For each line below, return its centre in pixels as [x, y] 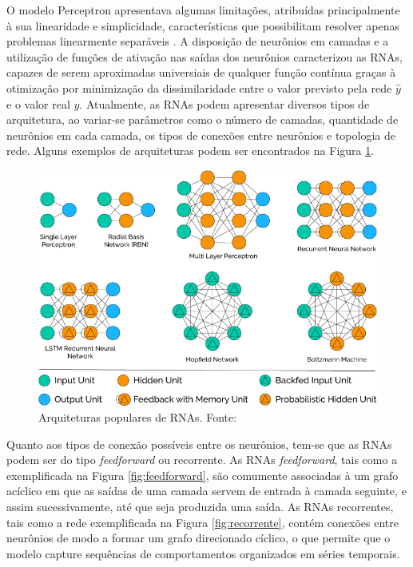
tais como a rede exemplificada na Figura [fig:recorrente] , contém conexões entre [203, 522]
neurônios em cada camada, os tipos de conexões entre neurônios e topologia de [201, 135]
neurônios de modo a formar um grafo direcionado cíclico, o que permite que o [199, 538]
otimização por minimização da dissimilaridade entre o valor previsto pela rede [199, 87]
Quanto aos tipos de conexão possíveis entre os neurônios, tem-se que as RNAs [199, 444]
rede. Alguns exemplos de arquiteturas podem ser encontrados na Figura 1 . [191, 151]
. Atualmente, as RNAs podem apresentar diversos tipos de [224, 103]
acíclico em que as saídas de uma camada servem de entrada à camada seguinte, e [206, 491]
